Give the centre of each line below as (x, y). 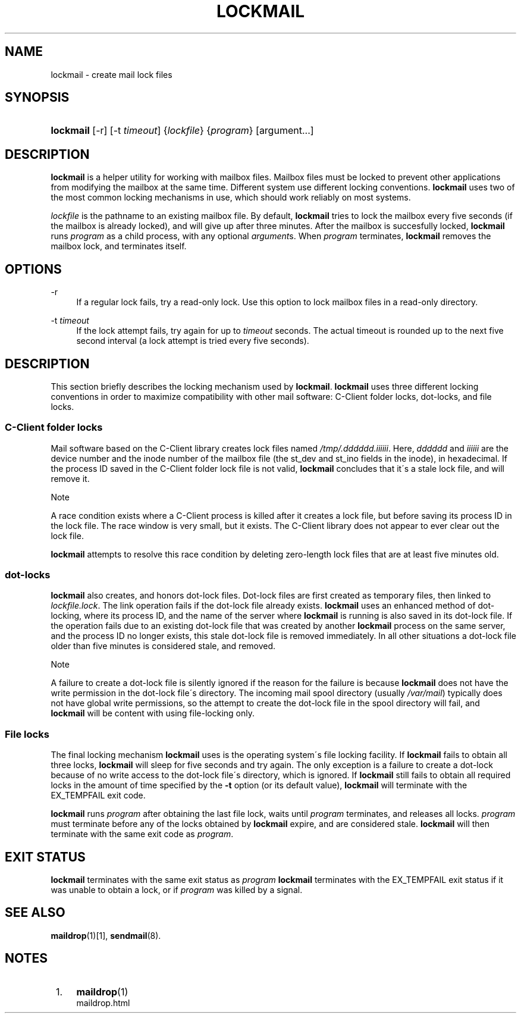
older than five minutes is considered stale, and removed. (163, 646)
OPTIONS (33, 269)
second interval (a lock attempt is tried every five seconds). (193, 341)
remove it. (70, 478)
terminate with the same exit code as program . (142, 834)
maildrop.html (103, 1003)
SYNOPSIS (37, 98)
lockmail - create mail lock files (112, 74)
